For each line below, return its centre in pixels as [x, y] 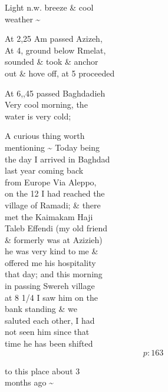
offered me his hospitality [50, 262]
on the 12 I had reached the [55, 193]
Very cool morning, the [46, 104]
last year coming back [44, 170]
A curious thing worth [45, 136]
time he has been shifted [49, 343]
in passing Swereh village [50, 286]
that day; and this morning [54, 274]
